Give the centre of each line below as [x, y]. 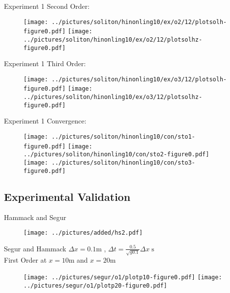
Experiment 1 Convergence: [45, 121]
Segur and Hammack [35, 248]
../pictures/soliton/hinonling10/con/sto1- [123, 137]
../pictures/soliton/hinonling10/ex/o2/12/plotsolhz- [113, 39]
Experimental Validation [67, 196]
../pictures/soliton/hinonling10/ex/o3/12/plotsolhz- [113, 97]
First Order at [25, 260]
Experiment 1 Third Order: [45, 63]
